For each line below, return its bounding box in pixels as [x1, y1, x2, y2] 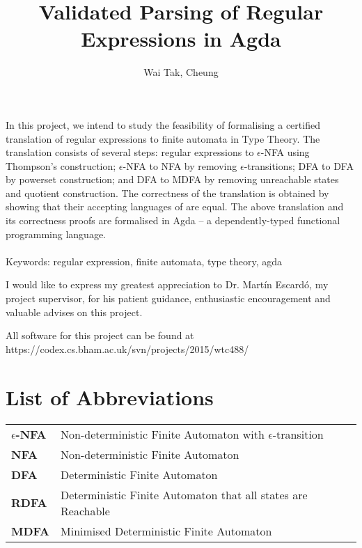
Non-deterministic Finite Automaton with [61, 425, 265, 442]
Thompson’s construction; [6, 158, 116, 173]
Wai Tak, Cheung [143, 65, 219, 79]
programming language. [6, 226, 106, 241]
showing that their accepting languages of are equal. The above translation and [6, 199, 344, 214]
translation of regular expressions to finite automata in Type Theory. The [6, 131, 320, 146]
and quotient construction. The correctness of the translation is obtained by [6, 185, 329, 200]
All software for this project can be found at [6, 328, 194, 343]
